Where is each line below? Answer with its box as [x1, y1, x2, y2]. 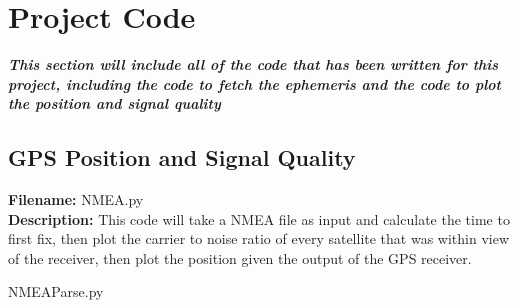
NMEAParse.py [8, 281, 104, 302]
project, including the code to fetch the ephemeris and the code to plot [8, 73, 502, 94]
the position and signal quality [8, 93, 221, 114]
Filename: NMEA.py [8, 189, 144, 210]
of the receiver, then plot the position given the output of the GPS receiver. [8, 247, 472, 268]
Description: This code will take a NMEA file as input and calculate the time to [8, 208, 510, 229]
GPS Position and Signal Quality [8, 142, 356, 173]
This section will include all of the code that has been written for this [8, 54, 499, 75]
